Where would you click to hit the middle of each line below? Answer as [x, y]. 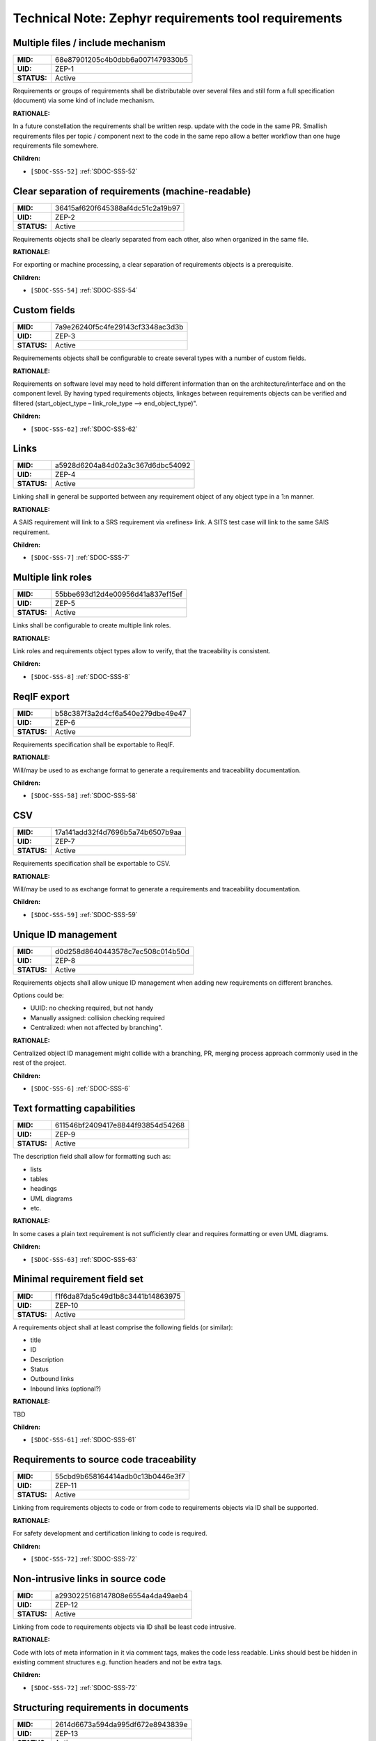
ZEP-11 [66, 1485]
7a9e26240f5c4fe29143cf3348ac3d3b [119, 327]
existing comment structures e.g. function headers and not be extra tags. [118, 1662]
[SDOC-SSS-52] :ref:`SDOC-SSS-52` [84, 171]
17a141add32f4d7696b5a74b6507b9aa [118, 832]
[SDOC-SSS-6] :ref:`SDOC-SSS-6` [80, 1088]
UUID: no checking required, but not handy [92, 1008]
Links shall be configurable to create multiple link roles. [92, 625]
